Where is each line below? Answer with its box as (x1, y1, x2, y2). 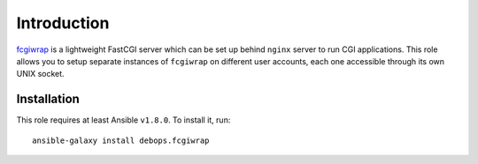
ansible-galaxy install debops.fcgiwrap (32, 135, 210, 145)
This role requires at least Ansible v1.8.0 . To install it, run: (16, 115, 231, 125)
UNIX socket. (16, 69, 66, 79)
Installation (16, 92, 80, 107)
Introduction (16, 13, 110, 33)
